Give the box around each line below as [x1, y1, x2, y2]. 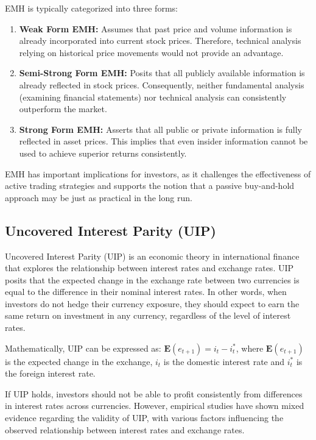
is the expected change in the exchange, [5, 355, 153, 367]
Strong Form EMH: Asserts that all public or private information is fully [19, 122, 303, 135]
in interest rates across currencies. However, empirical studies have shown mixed [5, 399, 304, 412]
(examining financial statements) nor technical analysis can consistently [19, 90, 287, 103]
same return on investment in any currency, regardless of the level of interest [5, 309, 291, 322]
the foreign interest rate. [5, 367, 96, 380]
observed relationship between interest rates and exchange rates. [5, 423, 245, 436]
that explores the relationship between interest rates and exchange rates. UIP [5, 261, 294, 274]
